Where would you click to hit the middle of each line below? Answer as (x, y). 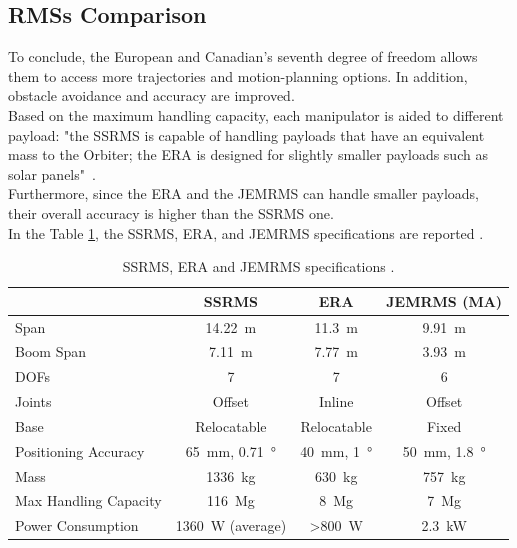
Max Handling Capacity (88, 500)
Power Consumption (77, 525)
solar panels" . (52, 173)
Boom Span (50, 351)
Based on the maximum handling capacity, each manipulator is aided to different (256, 114)
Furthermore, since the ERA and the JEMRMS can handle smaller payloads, (243, 193)
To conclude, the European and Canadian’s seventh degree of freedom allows (243, 56)
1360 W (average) (231, 525)
